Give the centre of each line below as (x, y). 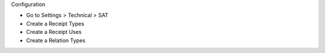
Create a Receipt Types (55, 23)
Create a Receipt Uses (54, 32)
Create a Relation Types (56, 40)
